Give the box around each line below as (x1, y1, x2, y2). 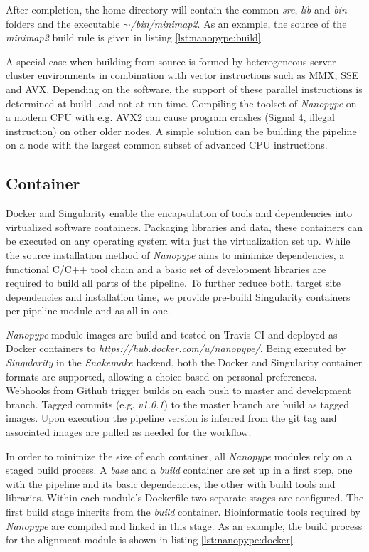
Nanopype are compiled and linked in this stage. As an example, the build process (6, 518, 363, 533)
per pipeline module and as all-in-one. (6, 303, 171, 318)
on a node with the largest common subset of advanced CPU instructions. (6, 137, 328, 152)
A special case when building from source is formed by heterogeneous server (6, 53, 336, 68)
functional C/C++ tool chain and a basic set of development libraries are (6, 261, 326, 276)
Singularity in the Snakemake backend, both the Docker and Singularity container (6, 355, 363, 370)
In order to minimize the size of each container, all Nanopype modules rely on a (6, 448, 352, 463)
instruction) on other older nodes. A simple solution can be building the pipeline (6, 123, 357, 138)
